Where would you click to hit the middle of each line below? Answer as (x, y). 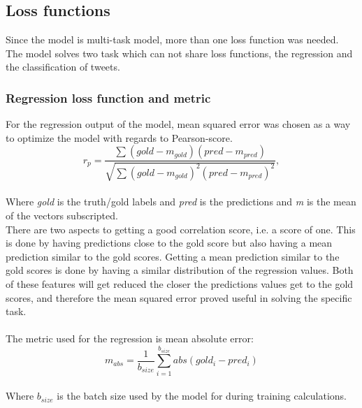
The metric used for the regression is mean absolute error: (130, 338)
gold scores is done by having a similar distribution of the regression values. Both (180, 270)
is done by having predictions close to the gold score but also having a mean (169, 243)
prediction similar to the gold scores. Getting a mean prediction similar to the (173, 256)
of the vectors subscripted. (62, 215)
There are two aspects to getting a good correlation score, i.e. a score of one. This (181, 229)
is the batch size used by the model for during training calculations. (202, 396)
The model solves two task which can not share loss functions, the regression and (179, 53)
